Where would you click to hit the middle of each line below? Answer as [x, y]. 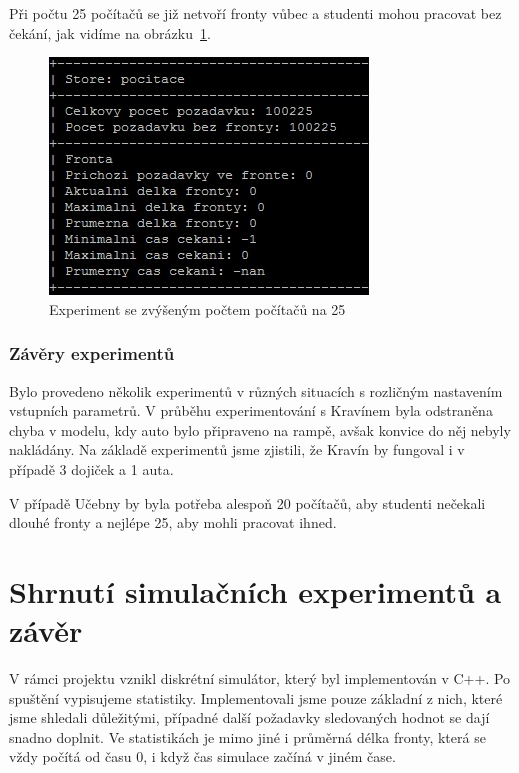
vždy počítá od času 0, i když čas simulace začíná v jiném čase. [202, 756]
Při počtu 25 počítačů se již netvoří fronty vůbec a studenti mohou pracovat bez [255, 13]
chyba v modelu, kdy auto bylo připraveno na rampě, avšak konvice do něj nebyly [260, 429]
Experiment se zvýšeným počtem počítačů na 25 [197, 308]
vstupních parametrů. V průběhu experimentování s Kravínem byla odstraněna [251, 410]
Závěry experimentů [92, 353]
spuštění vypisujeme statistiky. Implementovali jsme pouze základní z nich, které [256, 697]
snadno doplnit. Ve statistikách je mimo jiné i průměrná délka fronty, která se [247, 736]
